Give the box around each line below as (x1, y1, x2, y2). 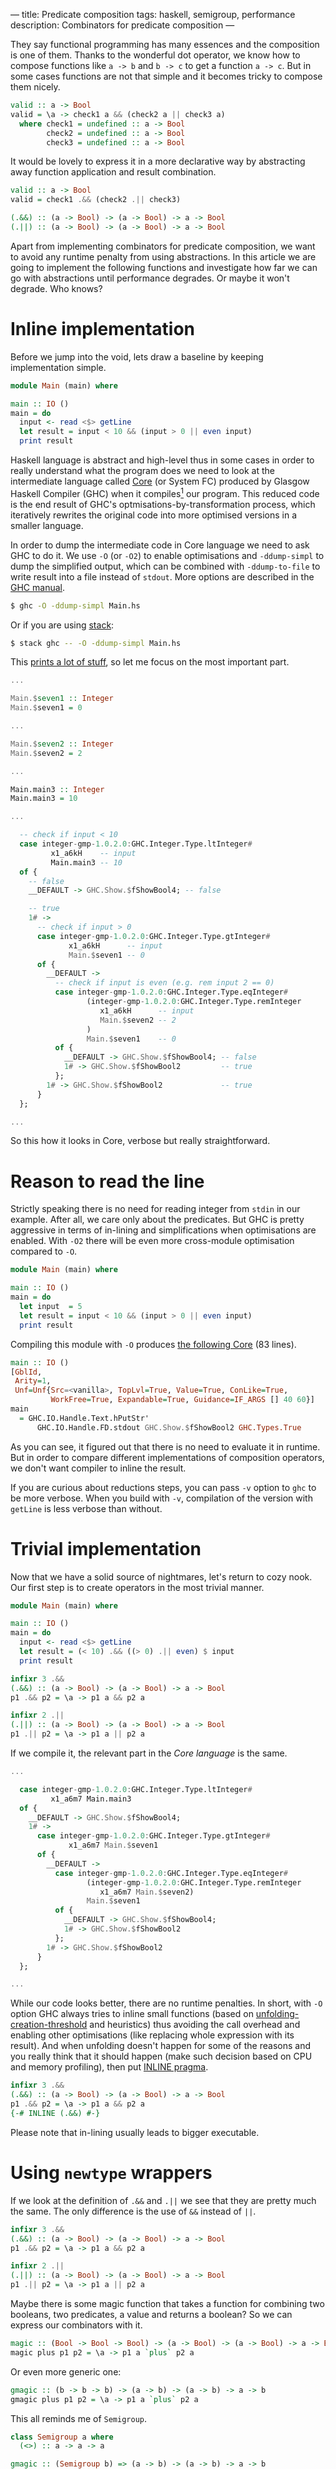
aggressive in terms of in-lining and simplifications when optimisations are (10, 1224, 317, 1236)
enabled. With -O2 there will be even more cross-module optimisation (10, 1235, 295, 1247)
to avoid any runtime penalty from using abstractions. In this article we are (10, 250, 317, 263)
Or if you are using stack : (10, 619, 115, 631)
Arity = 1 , (14, 1376, 52, 1386)
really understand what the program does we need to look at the (10, 465, 275, 477)
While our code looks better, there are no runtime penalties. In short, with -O (10, 1997, 323, 2009)
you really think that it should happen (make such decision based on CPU (10, 2050, 313, 2063)
